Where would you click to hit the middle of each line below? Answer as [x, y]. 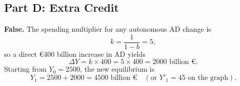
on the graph [208, 78]
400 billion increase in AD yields [95, 53]
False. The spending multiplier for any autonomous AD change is [108, 29]
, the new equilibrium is [117, 69]
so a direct [21, 53]
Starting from [25, 69]
